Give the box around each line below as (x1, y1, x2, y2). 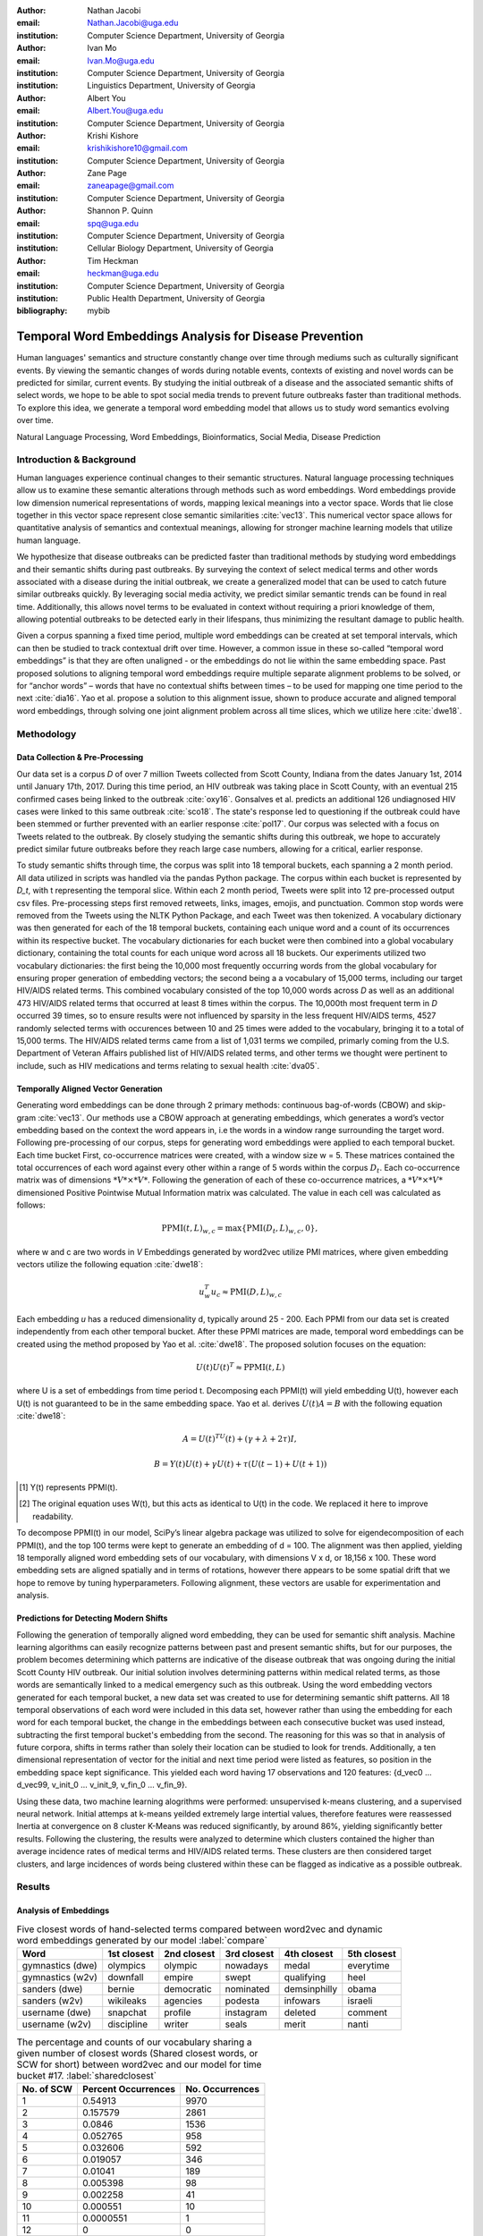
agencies (164, 1995, 203, 2007)
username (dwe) (21, 2006, 91, 2019)
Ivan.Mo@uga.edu (87, 55, 156, 66)
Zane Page (87, 168, 127, 179)
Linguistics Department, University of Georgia (87, 80, 256, 91)
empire (164, 1970, 194, 1983)
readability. (32, 1511, 73, 1521)
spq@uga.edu (87, 217, 139, 228)
